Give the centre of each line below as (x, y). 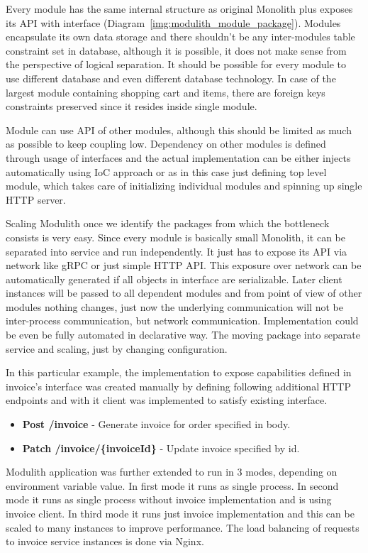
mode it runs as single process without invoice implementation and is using (169, 499)
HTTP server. (36, 199)
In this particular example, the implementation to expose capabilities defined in (179, 372)
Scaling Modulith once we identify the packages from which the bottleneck (168, 223)
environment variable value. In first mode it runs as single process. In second (172, 485)
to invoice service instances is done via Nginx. (105, 541)
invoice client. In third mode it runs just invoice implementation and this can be (180, 513)
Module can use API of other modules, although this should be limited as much (179, 130)
